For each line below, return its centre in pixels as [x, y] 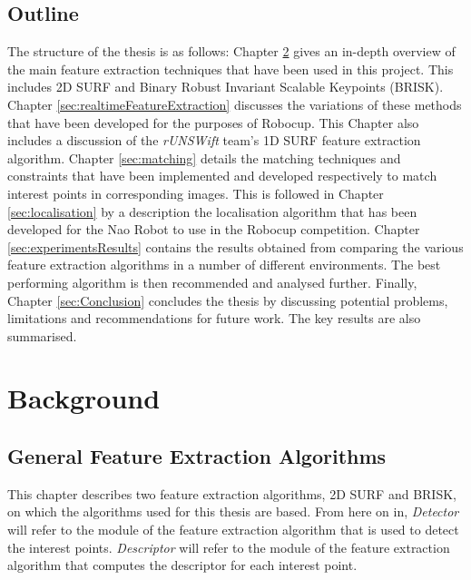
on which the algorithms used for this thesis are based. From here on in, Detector [233, 511]
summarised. [42, 335]
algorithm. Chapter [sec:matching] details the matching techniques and [204, 157]
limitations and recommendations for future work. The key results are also [214, 318]
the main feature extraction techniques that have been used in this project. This [231, 69]
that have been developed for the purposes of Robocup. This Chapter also [213, 122]
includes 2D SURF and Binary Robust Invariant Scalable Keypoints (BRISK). [226, 87]
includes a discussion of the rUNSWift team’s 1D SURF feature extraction [214, 140]
